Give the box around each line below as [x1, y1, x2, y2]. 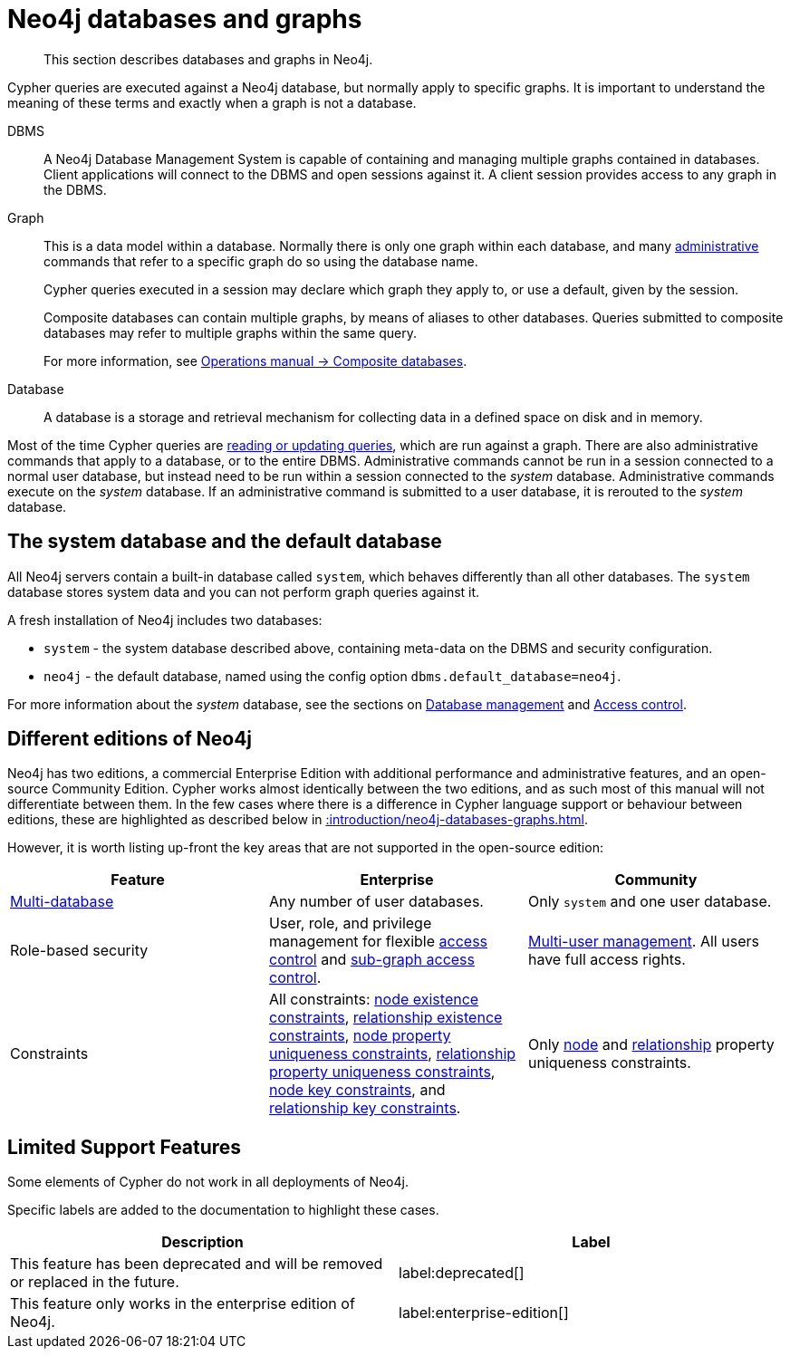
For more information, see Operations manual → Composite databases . [43, 352, 467, 369]
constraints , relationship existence [268, 1008, 503, 1027]
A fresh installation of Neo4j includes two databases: [7, 611, 323, 628]
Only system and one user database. [527, 892, 772, 911]
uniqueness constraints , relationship [268, 1044, 516, 1063]
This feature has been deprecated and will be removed [10, 1255, 383, 1274]
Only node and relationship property [527, 1035, 775, 1054]
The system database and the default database [7, 530, 442, 553]
